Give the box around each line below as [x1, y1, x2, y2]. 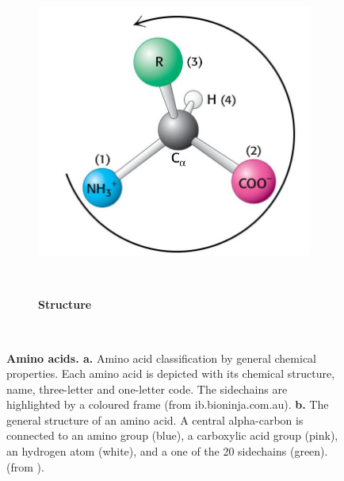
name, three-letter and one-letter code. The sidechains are [6, 380, 288, 397]
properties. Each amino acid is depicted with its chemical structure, [6, 365, 335, 382]
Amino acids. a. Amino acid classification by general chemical [6, 349, 317, 366]
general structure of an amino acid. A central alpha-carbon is [6, 411, 304, 428]
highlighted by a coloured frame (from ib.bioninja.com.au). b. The [6, 396, 329, 413]
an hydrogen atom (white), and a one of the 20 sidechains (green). [6, 443, 328, 460]
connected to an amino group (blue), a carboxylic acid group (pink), [6, 427, 338, 444]
